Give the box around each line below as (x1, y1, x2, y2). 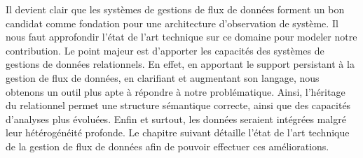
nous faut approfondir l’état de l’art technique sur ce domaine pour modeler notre (6, 29, 357, 44)
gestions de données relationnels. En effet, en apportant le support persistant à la (6, 57, 355, 71)
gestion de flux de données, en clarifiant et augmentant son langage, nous (6, 70, 320, 85)
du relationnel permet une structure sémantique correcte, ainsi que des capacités (6, 98, 351, 113)
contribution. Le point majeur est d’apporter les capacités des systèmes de (6, 43, 324, 57)
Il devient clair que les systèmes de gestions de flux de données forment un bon (6, 2, 345, 16)
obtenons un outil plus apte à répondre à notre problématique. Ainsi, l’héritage (6, 84, 345, 99)
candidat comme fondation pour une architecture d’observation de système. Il (6, 15, 338, 30)
